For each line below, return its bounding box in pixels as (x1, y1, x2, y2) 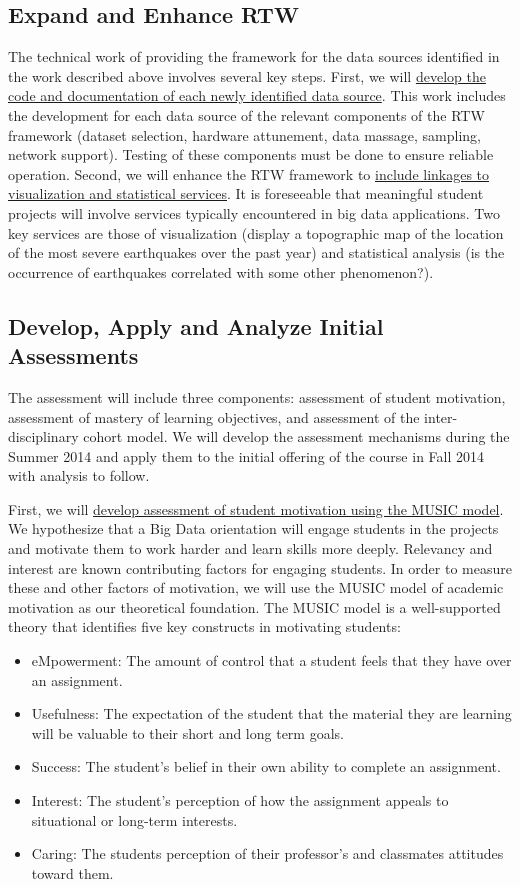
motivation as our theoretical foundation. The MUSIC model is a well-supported (8, 596, 501, 617)
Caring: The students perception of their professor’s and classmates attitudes (31, 843, 504, 864)
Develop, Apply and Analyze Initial (8, 310, 384, 341)
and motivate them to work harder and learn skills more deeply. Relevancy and (8, 538, 493, 559)
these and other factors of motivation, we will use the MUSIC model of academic (8, 577, 504, 598)
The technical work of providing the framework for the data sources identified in (8, 46, 500, 67)
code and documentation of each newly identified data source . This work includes (8, 85, 506, 106)
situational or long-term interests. (31, 809, 238, 830)
